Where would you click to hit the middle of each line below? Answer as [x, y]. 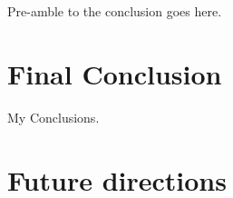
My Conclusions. [53, 117]
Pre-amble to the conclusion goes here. [115, 11]
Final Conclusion [115, 73]
